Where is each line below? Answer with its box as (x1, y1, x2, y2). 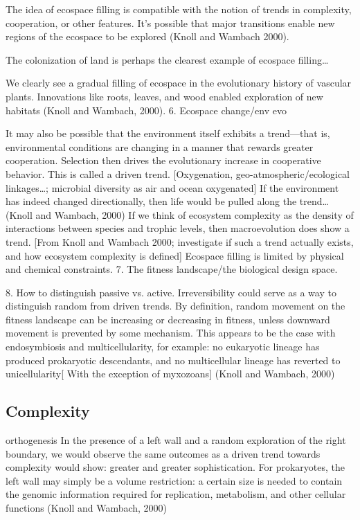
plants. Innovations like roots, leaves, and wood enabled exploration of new (6, 89, 323, 103)
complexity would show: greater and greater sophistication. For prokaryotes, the (6, 460, 345, 474)
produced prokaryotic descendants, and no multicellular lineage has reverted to (6, 352, 341, 367)
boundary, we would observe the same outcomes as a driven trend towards (6, 446, 321, 460)
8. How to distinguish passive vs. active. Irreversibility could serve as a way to (6, 285, 336, 299)
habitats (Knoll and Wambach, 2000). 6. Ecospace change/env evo (6, 102, 287, 117)
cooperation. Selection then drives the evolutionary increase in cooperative (6, 153, 321, 168)
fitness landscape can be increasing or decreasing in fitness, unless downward (6, 312, 330, 326)
